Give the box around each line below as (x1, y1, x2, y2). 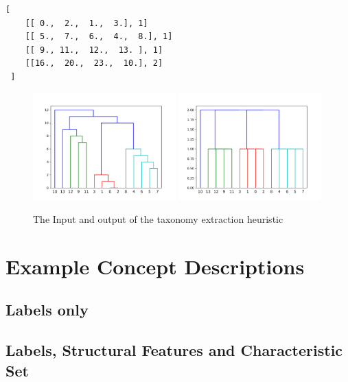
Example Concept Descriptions (5, 252, 305, 280)
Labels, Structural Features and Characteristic (5, 339, 343, 361)
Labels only (5, 299, 89, 320)
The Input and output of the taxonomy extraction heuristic (33, 211, 283, 226)
